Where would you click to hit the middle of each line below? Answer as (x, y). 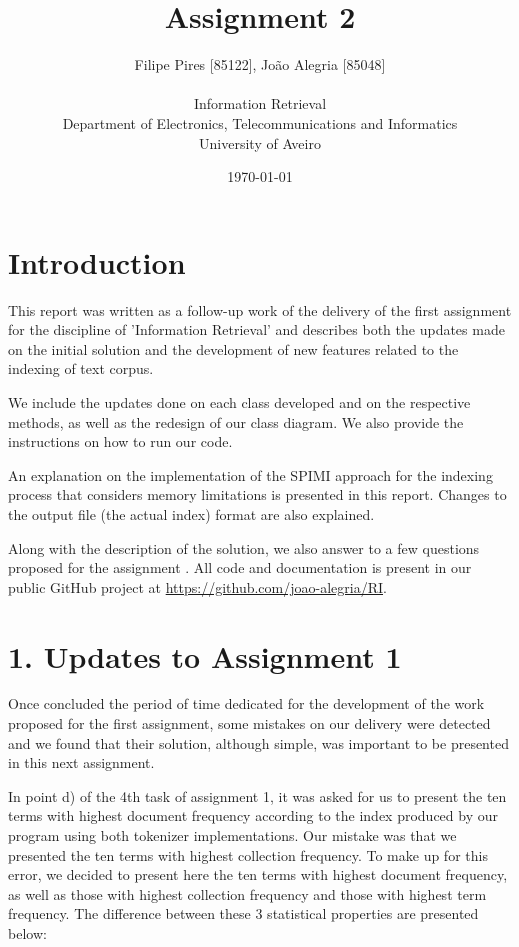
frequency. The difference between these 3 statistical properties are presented (243, 913)
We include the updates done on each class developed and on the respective (239, 402)
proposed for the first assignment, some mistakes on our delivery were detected (249, 723)
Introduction (97, 261)
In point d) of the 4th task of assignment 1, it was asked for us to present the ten (257, 795)
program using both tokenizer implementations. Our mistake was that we (232, 835)
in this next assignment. (81, 762)
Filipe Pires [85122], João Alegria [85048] (260, 64)
